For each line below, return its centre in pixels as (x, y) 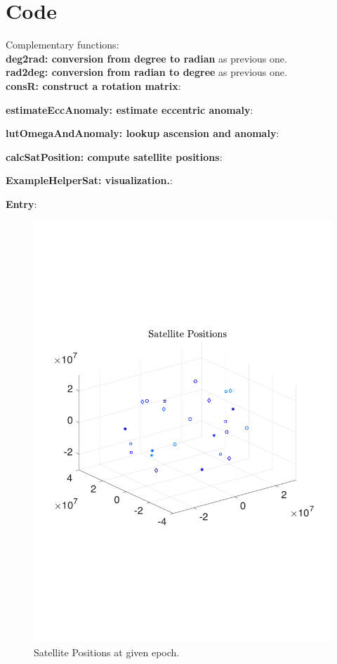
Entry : (21, 203)
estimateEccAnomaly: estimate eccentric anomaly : (130, 109)
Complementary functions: (62, 45)
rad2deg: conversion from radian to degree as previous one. (146, 72)
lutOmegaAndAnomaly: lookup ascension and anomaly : (143, 133)
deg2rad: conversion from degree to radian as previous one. (146, 58)
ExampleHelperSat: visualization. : (89, 180)
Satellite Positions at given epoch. (107, 652)
